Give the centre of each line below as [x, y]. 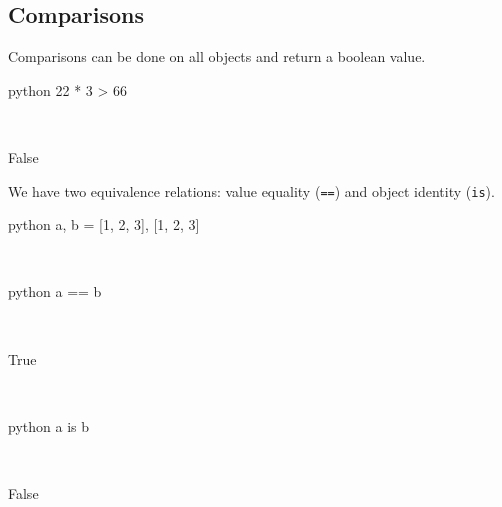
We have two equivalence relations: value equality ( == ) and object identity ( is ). [251, 190]
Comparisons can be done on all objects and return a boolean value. [217, 56]
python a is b [48, 425]
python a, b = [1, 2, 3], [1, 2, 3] [104, 224]
